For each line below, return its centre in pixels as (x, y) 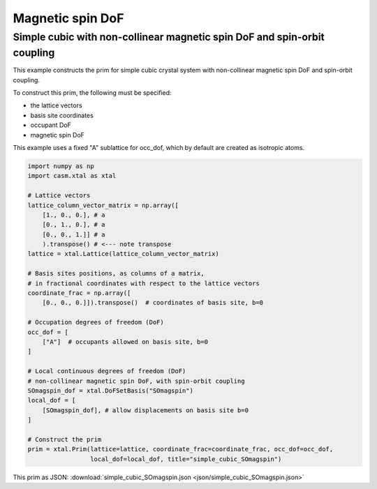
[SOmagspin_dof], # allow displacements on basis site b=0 (146, 410)
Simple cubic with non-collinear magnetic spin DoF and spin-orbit (169, 37)
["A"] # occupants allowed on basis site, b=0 (125, 341)
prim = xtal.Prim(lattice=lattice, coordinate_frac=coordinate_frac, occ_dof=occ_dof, (180, 449)
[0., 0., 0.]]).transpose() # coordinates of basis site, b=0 (153, 303)
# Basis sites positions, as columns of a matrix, (116, 273)
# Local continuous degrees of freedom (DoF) (107, 371)
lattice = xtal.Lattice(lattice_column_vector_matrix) (123, 254)
